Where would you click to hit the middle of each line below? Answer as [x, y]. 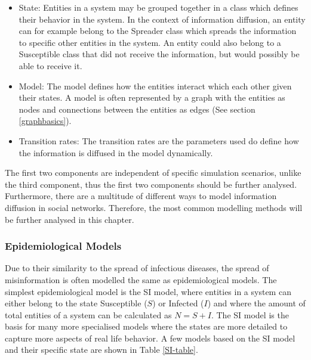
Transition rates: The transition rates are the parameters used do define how [159, 140]
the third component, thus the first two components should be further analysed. [151, 184]
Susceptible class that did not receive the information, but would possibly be [159, 54]
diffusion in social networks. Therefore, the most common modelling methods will [154, 207]
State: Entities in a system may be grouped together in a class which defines [158, 7]
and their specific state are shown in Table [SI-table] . [101, 350]
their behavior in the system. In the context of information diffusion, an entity [162, 19]
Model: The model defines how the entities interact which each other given [155, 86]
